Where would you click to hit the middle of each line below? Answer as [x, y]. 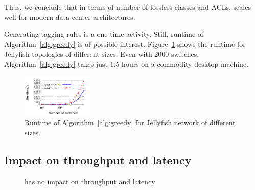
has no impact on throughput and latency [90, 181]
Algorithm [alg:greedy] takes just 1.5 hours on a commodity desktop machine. [126, 64]
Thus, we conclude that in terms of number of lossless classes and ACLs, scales [127, 7]
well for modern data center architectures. [70, 17]
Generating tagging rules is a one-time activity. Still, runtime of [104, 34]
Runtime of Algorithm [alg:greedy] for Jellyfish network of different [130, 122]
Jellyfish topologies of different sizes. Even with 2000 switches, [102, 54]
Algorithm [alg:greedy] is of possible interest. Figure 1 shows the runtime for [125, 44]
